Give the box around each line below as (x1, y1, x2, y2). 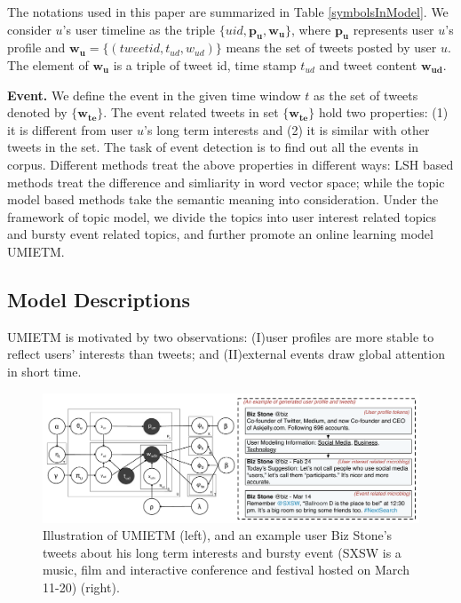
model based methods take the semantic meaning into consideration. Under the (7, 190, 439, 209)
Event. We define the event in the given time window (7, 85, 301, 104)
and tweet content (319, 55, 417, 74)
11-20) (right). (43, 578, 120, 597)
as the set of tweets (314, 85, 418, 104)
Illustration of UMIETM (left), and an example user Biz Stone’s (43, 526, 393, 544)
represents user (353, 20, 434, 38)
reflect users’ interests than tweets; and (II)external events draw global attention (7, 345, 445, 363)
